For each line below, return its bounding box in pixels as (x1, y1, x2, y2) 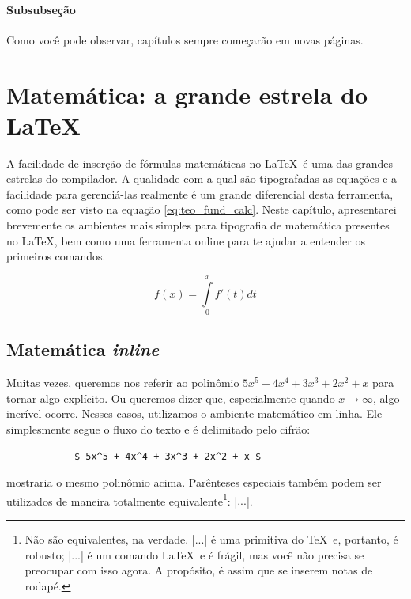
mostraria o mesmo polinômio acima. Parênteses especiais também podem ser (6, 474, 382, 491)
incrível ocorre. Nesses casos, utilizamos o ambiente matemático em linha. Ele (6, 405, 383, 422)
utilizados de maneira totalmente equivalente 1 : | (6, 490, 238, 509)
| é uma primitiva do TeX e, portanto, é (204, 531, 398, 547)
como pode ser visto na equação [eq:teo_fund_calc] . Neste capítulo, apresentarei (6, 201, 397, 218)
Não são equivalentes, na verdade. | (25, 531, 195, 547)
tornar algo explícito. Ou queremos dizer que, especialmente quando (6, 389, 335, 406)
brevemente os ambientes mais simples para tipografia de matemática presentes (6, 217, 390, 233)
